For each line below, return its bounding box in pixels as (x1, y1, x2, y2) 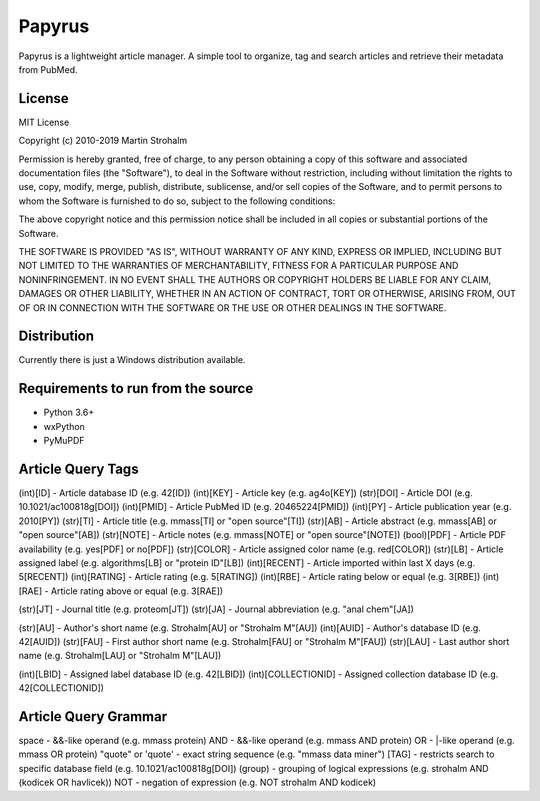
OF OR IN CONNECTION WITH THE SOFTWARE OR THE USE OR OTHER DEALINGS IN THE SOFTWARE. (18, 301, 447, 314)
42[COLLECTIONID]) (18, 682, 105, 694)
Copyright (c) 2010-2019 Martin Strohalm (18, 135, 188, 147)
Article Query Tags (18, 460, 139, 477)
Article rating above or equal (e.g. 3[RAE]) (50, 585, 224, 597)
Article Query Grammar (18, 708, 168, 725)
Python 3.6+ (43, 406, 95, 419)
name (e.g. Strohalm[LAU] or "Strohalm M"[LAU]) (18, 650, 222, 662)
